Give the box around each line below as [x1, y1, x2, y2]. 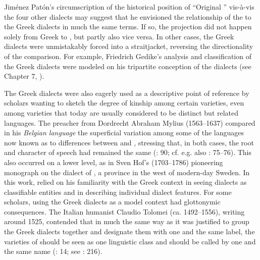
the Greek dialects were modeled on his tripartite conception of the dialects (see [4, 61, 251, 71]
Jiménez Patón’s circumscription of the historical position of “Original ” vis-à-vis [4, 2, 254, 12]
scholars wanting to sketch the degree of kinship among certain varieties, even [4, 97, 244, 108]
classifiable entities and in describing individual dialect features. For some [4, 186, 232, 197]
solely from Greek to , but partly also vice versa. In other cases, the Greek [4, 31, 234, 41]
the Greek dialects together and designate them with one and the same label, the [4, 226, 255, 237]
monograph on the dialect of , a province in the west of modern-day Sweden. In [4, 167, 250, 177]
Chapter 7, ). [4, 71, 44, 81]
